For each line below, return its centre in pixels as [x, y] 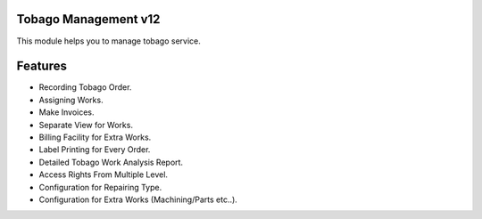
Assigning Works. [71, 100]
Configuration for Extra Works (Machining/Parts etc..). [138, 199]
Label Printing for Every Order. [95, 150]
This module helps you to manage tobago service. [108, 41]
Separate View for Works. [86, 125]
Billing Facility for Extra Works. [95, 137]
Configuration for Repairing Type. [100, 187]
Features [42, 66]
